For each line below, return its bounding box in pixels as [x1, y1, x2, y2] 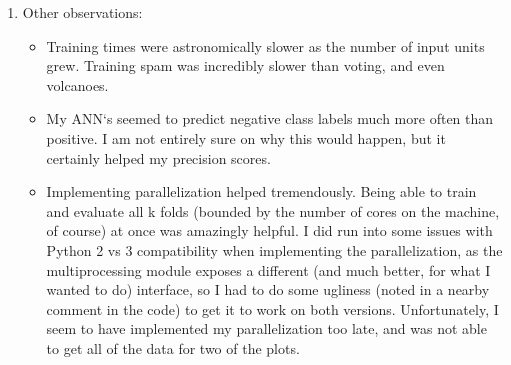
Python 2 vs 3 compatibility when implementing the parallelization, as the [46, 239, 503, 260]
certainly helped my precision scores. [46, 147, 271, 168]
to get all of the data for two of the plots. [46, 337, 300, 358]
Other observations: [22, 2, 143, 22]
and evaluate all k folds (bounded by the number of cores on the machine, [46, 200, 500, 221]
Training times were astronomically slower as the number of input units [46, 35, 485, 56]
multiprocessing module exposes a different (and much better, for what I [46, 259, 491, 280]
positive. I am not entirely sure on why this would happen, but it [46, 127, 446, 148]
